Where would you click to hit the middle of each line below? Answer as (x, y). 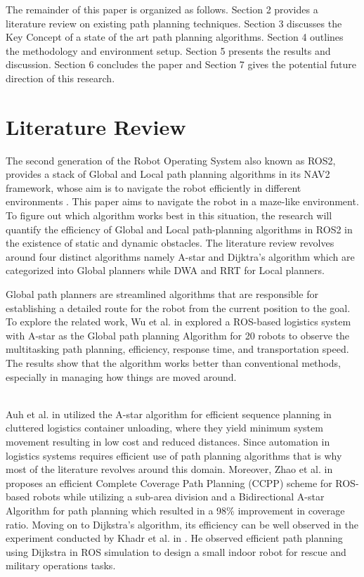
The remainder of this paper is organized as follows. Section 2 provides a (162, 9)
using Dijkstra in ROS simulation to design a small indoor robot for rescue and (176, 551)
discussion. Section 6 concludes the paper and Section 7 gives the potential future (181, 64)
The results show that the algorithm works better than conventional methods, (173, 363)
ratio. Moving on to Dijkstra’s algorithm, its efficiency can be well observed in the (182, 524)
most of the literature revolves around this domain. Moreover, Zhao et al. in (169, 469)
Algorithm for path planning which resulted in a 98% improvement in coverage (175, 510)
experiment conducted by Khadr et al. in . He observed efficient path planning (174, 538)
